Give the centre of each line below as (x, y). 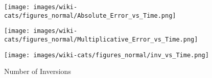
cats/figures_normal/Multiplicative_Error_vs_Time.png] (101, 39)
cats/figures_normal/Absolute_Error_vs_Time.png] (90, 15)
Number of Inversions (38, 71)
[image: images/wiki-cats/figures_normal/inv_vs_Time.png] (107, 55)
